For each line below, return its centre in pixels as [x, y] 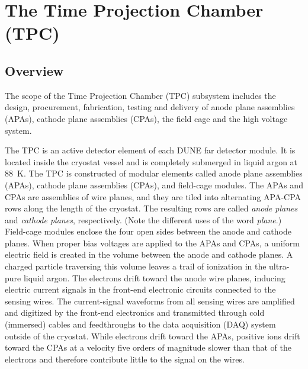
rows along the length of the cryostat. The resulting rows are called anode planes [151, 208]
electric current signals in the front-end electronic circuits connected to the [140, 289]
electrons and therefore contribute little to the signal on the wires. [125, 359]
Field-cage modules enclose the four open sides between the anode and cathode [148, 231]
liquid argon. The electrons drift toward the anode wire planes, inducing [154, 277]
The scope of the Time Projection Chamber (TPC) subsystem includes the [140, 95]
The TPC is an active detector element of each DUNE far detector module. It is [150, 150]
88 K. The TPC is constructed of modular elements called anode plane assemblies [154, 173]
